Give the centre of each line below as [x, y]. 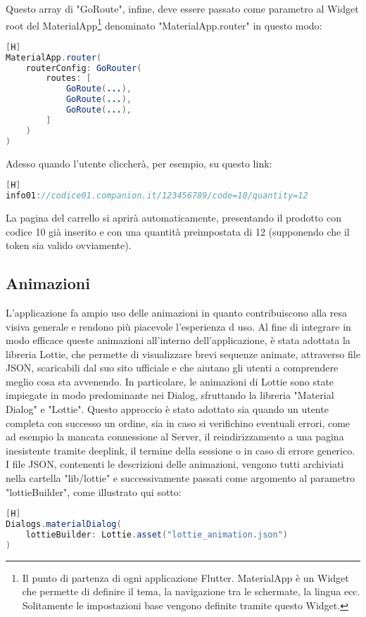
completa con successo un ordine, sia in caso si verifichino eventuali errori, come [178, 422]
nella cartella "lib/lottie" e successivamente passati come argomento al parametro [180, 478]
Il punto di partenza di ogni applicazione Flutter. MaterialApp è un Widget [185, 577]
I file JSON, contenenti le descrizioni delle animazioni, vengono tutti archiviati [175, 464]
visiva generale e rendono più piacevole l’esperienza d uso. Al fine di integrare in [178, 326]
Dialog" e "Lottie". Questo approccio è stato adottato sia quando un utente [167, 409]
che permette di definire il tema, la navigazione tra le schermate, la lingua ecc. [191, 591]
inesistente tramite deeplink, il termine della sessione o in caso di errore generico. [181, 450]
